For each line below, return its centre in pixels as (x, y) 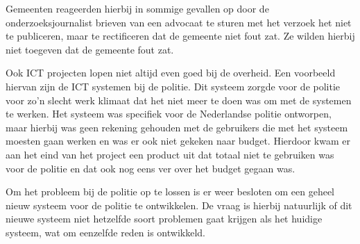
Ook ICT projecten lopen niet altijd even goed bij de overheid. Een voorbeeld (171, 73)
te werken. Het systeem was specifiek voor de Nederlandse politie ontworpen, (169, 114)
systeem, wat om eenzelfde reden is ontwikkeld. (105, 232)
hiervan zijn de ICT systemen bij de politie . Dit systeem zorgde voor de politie (173, 86)
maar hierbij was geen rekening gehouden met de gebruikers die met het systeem (177, 127)
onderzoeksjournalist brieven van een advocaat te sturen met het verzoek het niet (179, 22)
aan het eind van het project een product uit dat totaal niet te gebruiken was (170, 154)
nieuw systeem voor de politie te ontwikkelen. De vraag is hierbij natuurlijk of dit (179, 205)
